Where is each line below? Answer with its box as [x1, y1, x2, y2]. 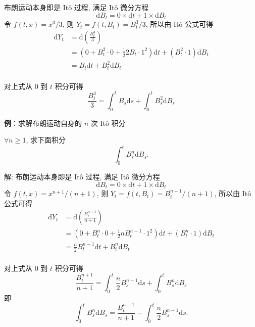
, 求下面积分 [26, 134, 66, 145]
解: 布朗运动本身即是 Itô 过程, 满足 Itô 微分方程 [4, 171, 160, 182]
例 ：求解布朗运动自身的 [4, 117, 82, 128]
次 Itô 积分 [90, 117, 126, 128]
